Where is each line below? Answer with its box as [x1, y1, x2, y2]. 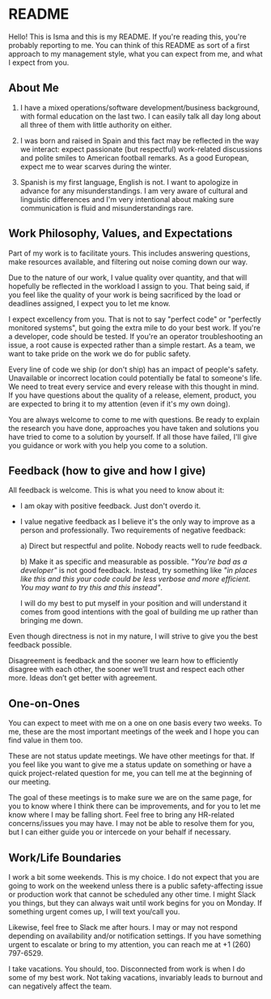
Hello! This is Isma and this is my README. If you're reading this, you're [8, 32, 247, 41]
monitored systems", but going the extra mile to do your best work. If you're [8, 322, 261, 333]
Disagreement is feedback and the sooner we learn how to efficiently [8, 656, 239, 665]
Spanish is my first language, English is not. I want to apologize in [19, 177, 239, 187]
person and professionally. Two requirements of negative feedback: [19, 525, 246, 536]
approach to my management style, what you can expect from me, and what [8, 49, 263, 58]
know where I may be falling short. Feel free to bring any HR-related [8, 810, 235, 820]
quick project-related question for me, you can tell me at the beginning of [8, 769, 252, 778]
